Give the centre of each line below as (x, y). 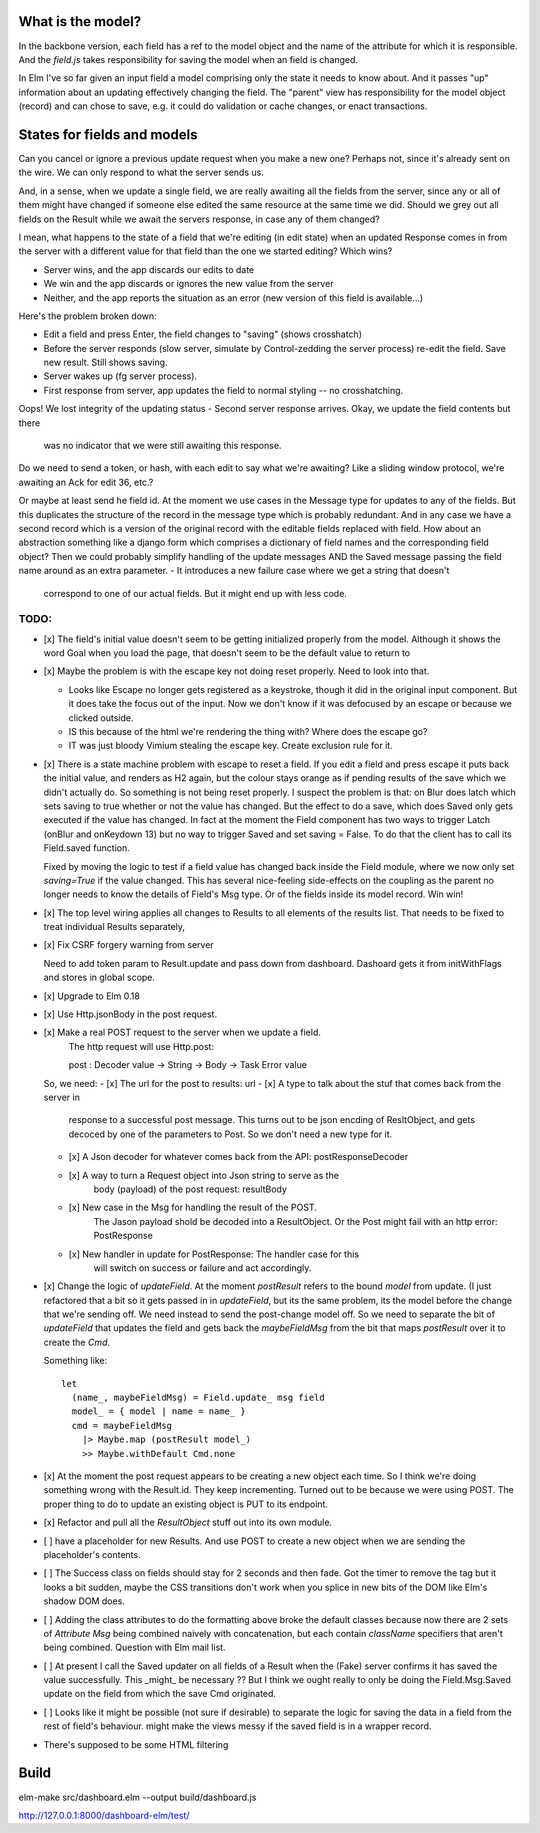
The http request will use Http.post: (141, 1046)
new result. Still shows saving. (106, 362)
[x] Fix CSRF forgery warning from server (128, 945)
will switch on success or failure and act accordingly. (202, 1267)
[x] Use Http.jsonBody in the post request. (130, 1014)
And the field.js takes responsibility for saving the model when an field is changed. (188, 59)
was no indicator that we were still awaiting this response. (162, 446)
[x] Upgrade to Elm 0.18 (91, 996)
